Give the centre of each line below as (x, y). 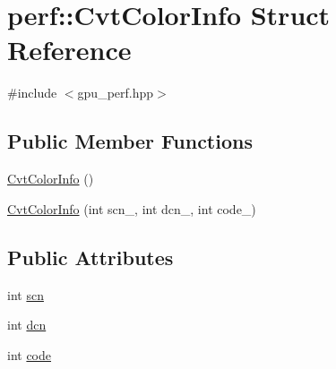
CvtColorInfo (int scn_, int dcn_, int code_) (132, 208)
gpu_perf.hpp (116, 93)
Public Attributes (90, 257)
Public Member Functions (130, 141)
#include (32, 93)
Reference (69, 50)
